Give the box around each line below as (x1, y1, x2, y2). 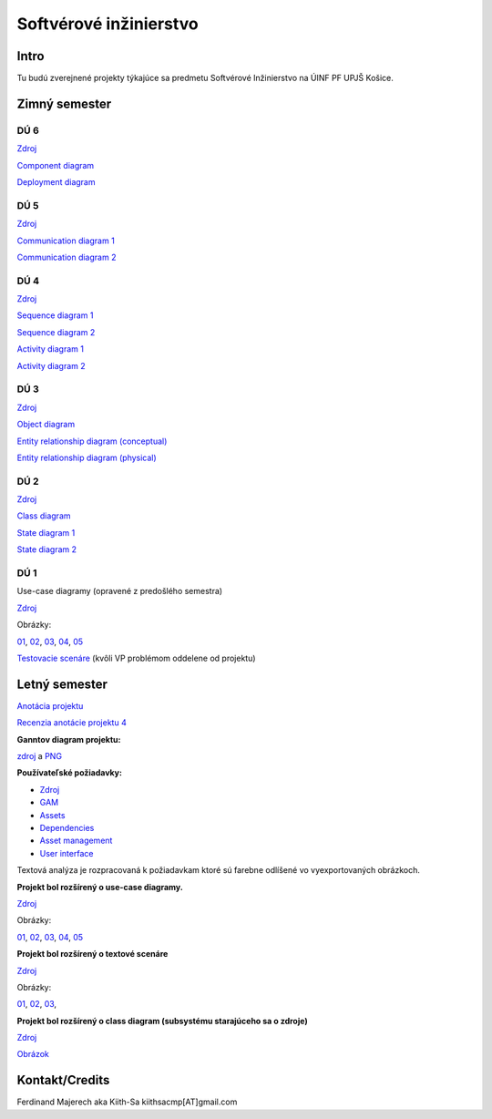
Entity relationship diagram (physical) (16, 452, 157, 463)
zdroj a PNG (16, 751, 63, 762)
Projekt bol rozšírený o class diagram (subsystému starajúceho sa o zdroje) (16, 1015, 309, 1026)
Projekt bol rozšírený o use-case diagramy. (16, 881, 184, 892)
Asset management (39, 835, 113, 847)
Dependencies (39, 822, 95, 833)
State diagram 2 (16, 544, 77, 555)
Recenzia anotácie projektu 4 (16, 717, 127, 728)
